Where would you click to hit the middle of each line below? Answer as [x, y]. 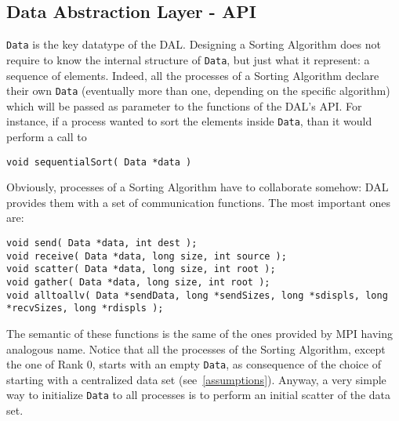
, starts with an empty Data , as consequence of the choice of [236, 364]
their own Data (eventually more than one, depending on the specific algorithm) [198, 91]
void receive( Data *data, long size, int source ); [147, 256]
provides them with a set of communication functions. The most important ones [199, 202]
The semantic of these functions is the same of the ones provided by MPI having [199, 333]
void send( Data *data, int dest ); [102, 243]
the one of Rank [45, 364]
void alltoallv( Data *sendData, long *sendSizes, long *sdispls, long [197, 295]
